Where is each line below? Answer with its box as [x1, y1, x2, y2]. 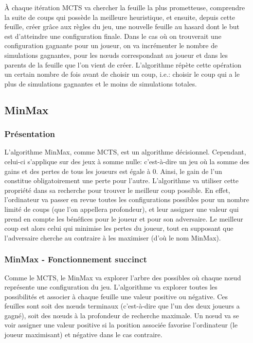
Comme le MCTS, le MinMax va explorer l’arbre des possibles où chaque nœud [4, 272, 241, 282]
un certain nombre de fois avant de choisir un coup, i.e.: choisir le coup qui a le [4, 69, 240, 79]
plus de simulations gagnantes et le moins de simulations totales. [4, 78, 197, 88]
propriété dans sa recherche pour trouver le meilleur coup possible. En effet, [4, 185, 230, 195]
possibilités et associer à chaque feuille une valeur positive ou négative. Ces [4, 291, 228, 301]
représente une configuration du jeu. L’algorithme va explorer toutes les [4, 282, 217, 292]
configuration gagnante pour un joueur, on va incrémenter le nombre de [4, 40, 218, 51]
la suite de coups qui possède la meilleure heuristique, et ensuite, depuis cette [4, 12, 235, 22]
